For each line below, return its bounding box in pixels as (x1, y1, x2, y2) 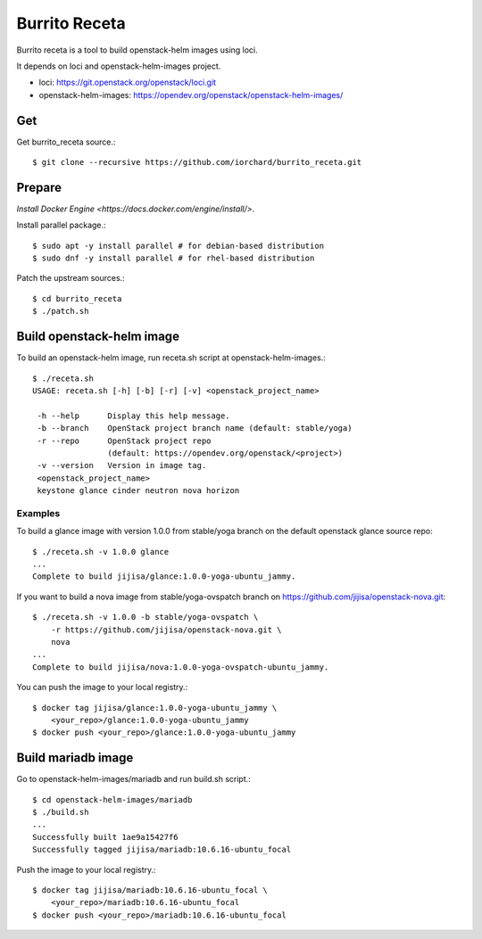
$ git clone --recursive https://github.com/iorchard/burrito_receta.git (32, 157, 362, 168)
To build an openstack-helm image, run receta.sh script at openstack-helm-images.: (16, 352, 326, 363)
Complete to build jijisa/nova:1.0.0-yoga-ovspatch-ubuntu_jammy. (32, 662, 329, 672)
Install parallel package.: (16, 219, 106, 231)
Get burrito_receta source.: (16, 136, 116, 147)
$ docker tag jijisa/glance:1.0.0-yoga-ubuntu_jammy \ (32, 703, 278, 712)
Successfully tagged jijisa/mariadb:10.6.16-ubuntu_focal (32, 844, 292, 855)
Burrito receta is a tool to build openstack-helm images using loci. (16, 45, 258, 55)
